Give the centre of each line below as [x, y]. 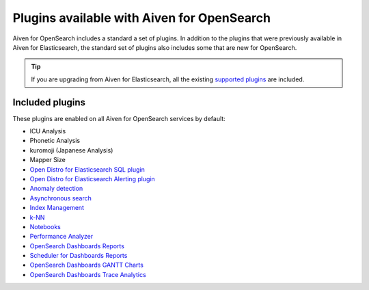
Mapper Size [48, 160]
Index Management [57, 208]
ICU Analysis [48, 131]
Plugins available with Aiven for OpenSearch [142, 18]
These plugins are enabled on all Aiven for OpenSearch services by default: [119, 118]
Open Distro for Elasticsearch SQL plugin [87, 169]
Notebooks [45, 226]
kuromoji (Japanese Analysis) [71, 150]
